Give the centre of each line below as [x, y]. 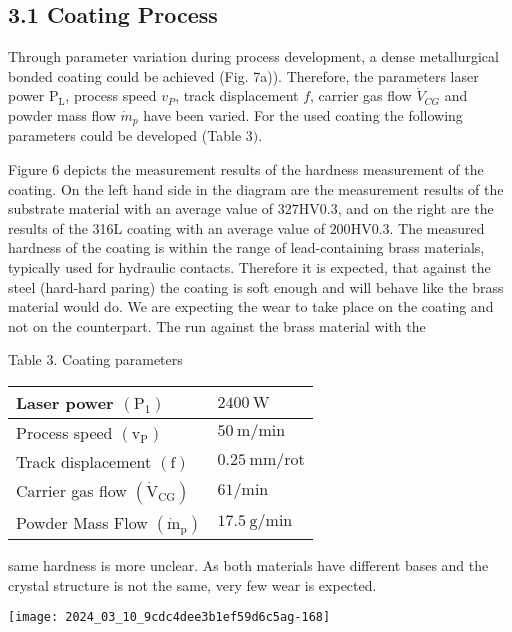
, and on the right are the [415, 208]
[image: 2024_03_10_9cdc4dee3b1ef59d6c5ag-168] [169, 617]
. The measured [437, 227]
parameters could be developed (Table [125, 135]
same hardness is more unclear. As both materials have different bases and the [248, 564]
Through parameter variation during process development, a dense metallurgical [253, 56]
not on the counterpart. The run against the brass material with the [217, 325]
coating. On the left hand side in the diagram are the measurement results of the [256, 188]
